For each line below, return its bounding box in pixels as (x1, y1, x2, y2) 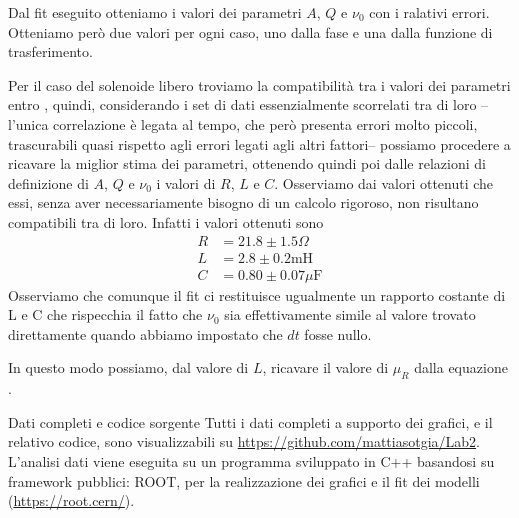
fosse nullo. (304, 323, 372, 344)
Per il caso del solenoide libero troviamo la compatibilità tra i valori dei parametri (8, 74, 511, 95)
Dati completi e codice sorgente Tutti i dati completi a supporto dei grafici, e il (8, 411, 493, 432)
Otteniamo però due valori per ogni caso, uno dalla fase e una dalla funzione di (8, 21, 493, 42)
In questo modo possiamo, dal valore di (8, 357, 249, 378)
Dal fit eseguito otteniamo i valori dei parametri (8, 2, 302, 22)
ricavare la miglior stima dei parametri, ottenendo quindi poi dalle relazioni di (8, 153, 486, 174)
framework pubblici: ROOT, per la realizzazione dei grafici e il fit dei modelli (8, 470, 480, 491)
